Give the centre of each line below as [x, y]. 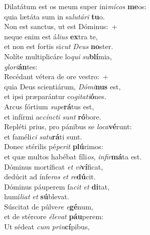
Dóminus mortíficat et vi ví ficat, [54, 166]
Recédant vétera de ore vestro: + [56, 76]
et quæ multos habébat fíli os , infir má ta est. [73, 156]
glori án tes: [21, 66]
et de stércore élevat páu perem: [54, 216]
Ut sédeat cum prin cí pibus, [47, 227]
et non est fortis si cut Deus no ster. [59, 46]
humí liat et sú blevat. [37, 196]
